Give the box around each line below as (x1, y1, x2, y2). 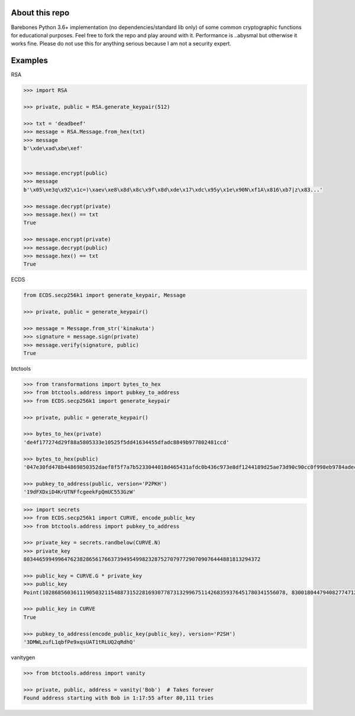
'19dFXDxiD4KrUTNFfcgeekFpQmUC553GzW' (23, 489, 136, 495)
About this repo (11, 8, 70, 18)
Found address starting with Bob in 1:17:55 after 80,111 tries (23, 695, 214, 701)
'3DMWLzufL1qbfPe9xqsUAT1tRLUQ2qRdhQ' (23, 638, 136, 645)
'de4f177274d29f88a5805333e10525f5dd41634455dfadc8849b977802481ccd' (23, 438, 230, 446)
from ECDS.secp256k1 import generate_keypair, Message (23, 292, 186, 299)
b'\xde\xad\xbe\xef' (23, 145, 83, 151)
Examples (11, 56, 49, 66)
